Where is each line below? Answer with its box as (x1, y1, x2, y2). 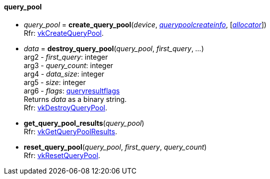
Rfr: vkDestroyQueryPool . (24, 103, 107, 112)
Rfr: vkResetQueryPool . (24, 151, 100, 160)
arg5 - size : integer (24, 78, 86, 87)
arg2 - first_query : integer (24, 52, 108, 61)
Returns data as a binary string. (24, 94, 127, 103)
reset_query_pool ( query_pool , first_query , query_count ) (24, 142, 207, 151)
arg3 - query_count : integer (24, 61, 113, 70)
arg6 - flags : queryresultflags (24, 86, 120, 95)
